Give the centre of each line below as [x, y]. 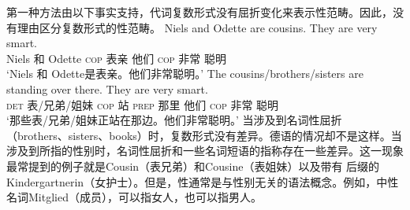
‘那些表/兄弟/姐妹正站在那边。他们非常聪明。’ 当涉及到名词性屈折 [174, 120]
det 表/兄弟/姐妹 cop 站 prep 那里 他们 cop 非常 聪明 [143, 104]
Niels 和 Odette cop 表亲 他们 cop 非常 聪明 [116, 58]
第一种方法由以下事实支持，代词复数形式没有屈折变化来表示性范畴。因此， [199, 12]
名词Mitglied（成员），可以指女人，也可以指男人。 [134, 197]
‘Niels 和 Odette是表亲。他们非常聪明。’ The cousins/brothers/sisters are [185, 74]
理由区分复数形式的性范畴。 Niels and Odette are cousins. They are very [197, 27]
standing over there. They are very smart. [107, 88]
